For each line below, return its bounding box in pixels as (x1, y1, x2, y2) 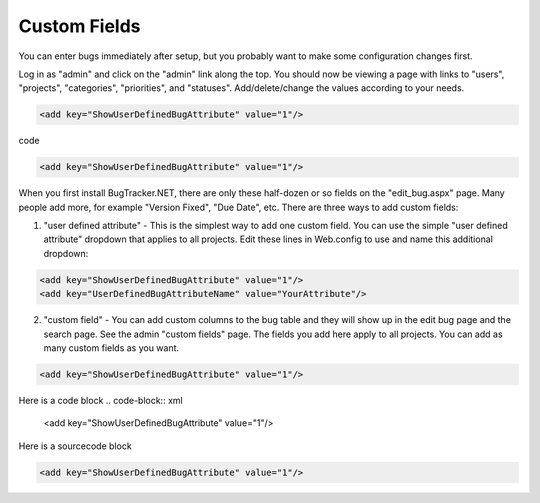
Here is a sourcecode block (18, 440, 132, 452)
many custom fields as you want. (43, 341, 180, 354)
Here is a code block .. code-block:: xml (18, 394, 184, 406)
